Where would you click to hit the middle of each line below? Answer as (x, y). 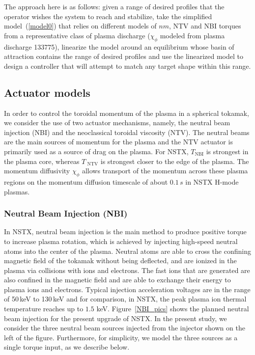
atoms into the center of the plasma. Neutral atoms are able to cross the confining (127, 251)
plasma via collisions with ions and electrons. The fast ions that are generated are (127, 270)
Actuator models (47, 92)
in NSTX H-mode (212, 181)
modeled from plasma (192, 35)
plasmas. (17, 191)
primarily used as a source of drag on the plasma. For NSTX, (96, 151)
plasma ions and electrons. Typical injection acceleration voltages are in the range (127, 289)
